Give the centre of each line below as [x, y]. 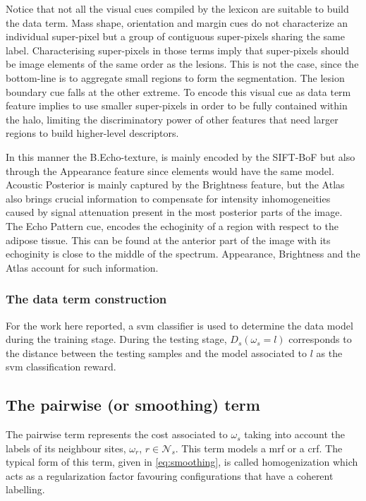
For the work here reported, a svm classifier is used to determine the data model [179, 325]
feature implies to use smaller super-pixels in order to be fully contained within [177, 105]
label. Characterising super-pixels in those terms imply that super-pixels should [177, 50]
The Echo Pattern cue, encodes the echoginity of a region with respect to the [172, 225]
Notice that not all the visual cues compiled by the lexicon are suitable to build [177, 8]
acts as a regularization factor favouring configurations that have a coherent [170, 475]
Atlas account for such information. [82, 267]
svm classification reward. [61, 367]
